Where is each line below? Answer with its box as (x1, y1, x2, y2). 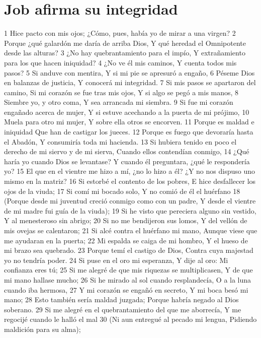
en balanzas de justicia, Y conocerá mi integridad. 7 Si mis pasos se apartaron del (4, 77, 256, 88)
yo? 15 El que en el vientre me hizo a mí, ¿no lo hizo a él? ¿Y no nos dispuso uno (4, 166, 255, 176)
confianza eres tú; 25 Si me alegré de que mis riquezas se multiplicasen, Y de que (4, 264, 253, 275)
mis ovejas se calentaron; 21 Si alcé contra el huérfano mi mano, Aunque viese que (4, 225, 257, 235)
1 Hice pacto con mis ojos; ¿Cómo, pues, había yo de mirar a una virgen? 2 (4, 28, 236, 38)
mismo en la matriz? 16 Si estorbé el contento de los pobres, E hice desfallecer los (4, 176, 256, 186)
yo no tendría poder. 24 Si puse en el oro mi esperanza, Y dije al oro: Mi (4, 254, 228, 265)
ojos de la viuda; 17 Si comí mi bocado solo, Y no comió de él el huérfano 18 (4, 185, 240, 196)
